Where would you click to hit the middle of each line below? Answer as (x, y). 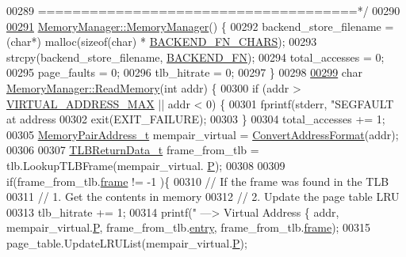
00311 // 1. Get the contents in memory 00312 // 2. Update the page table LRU (203, 197)
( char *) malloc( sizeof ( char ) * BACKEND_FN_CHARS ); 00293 (162, 42)
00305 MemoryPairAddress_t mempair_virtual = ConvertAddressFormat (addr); (203, 134)
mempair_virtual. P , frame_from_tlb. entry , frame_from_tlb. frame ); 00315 (189, 227)
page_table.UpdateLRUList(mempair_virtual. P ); (127, 242)
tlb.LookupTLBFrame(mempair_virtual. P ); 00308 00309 (146, 165)
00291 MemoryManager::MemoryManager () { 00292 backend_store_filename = (200, 26)
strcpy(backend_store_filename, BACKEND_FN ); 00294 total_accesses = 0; (195, 57)
